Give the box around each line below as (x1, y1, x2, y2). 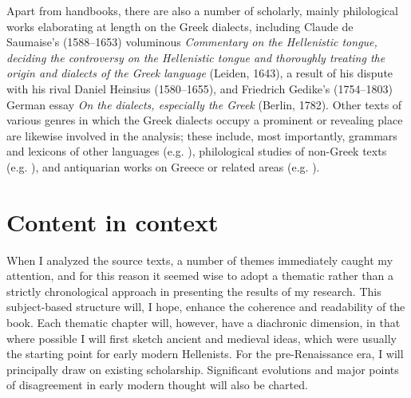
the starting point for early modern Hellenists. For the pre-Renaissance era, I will (6, 345, 404, 362)
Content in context (6, 205, 219, 238)
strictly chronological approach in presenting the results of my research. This (6, 282, 381, 299)
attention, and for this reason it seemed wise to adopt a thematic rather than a (6, 267, 394, 284)
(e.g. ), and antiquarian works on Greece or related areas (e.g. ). (6, 158, 320, 175)
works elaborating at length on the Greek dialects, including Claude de (6, 18, 354, 34)
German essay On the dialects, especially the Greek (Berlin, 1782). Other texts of (6, 96, 402, 112)
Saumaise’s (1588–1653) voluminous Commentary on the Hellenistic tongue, (6, 33, 377, 50)
